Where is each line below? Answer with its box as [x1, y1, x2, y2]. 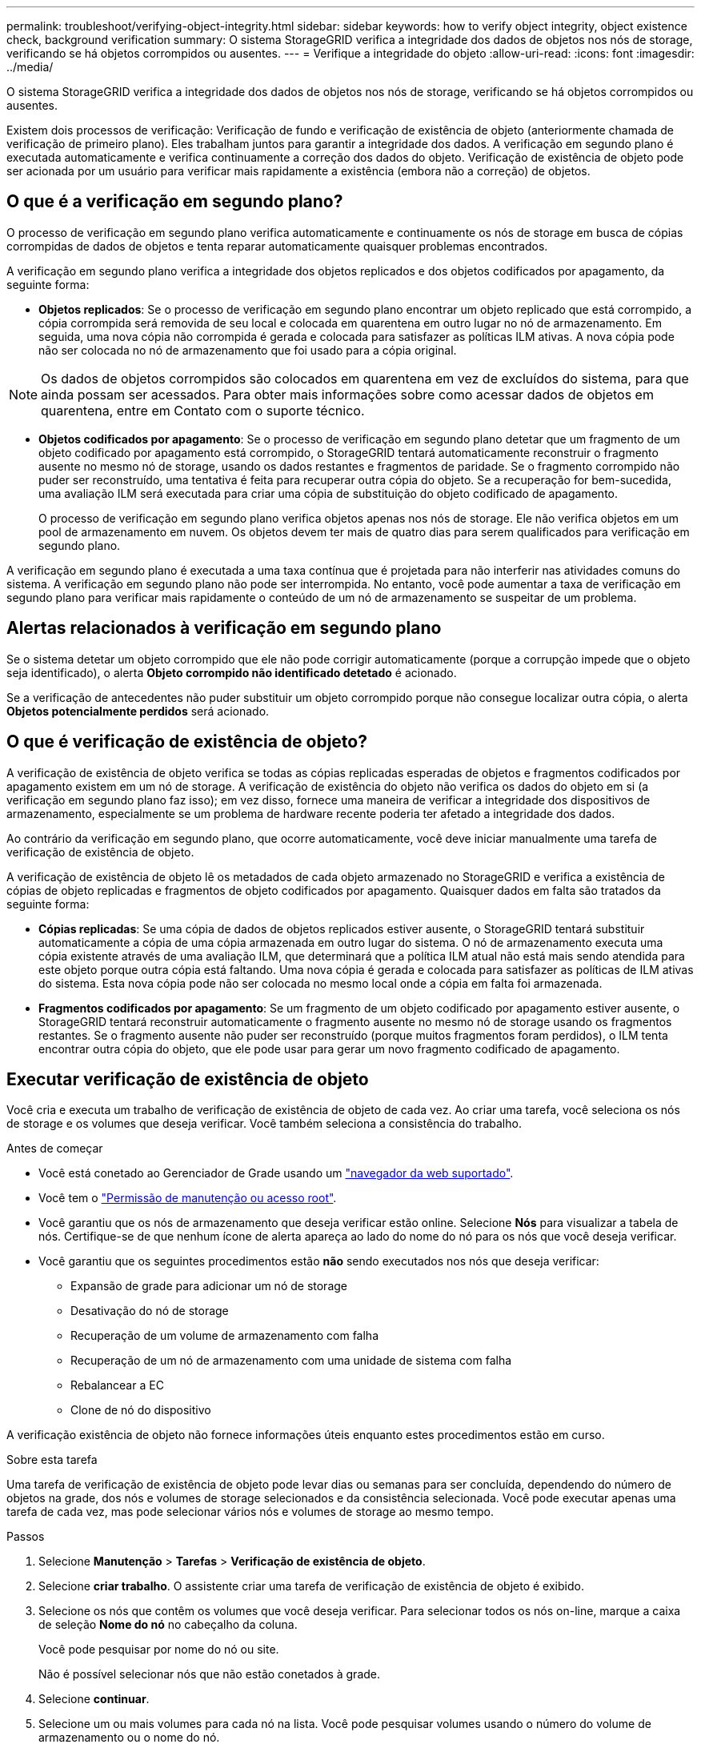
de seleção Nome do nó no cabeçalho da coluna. [38, 1618, 298, 1632]
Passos [6, 1529, 45, 1544]
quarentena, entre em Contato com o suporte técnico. [41, 402, 365, 419]
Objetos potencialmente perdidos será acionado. [6, 704, 270, 718]
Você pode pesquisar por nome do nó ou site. [38, 1642, 279, 1657]
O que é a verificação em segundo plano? [6, 191, 343, 212]
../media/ [6, 60, 54, 74]
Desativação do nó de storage [70, 1304, 229, 1318]
